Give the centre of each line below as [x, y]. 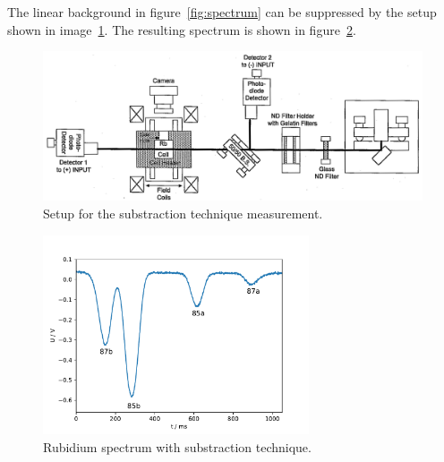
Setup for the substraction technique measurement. [183, 214]
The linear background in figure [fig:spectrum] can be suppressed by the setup [222, 12]
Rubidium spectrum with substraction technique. [177, 446]
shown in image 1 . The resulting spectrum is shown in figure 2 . [182, 29]
